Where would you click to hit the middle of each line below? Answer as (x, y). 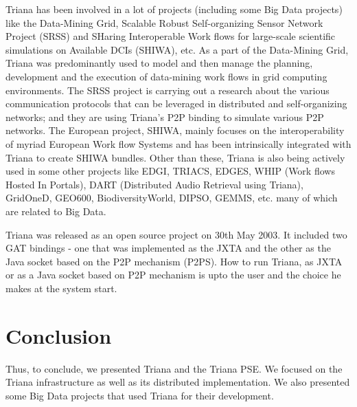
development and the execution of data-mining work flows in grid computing (166, 76)
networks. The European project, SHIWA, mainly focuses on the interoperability (175, 130)
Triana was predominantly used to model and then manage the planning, (159, 63)
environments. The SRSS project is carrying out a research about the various (168, 90)
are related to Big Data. (56, 211)
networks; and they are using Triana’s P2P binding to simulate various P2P (165, 117)
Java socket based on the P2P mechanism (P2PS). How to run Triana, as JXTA (174, 261)
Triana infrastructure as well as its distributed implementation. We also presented (178, 382)
